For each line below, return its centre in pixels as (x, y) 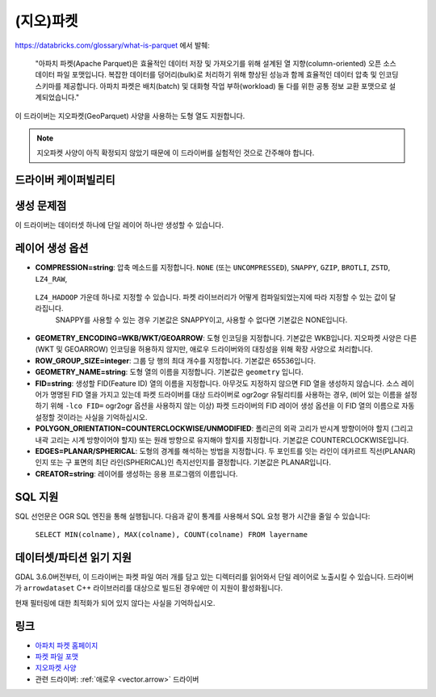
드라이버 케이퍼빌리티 (65, 181)
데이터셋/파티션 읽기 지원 (73, 557)
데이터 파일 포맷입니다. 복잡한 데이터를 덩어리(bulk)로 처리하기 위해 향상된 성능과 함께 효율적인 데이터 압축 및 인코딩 (217, 75)
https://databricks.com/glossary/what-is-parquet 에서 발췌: (112, 45)
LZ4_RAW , (51, 279)
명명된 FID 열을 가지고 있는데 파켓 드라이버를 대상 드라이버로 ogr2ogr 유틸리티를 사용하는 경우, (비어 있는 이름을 (226, 395)
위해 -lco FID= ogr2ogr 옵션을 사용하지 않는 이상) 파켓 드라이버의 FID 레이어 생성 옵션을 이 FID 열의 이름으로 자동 (232, 406)
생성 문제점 (41, 206)
